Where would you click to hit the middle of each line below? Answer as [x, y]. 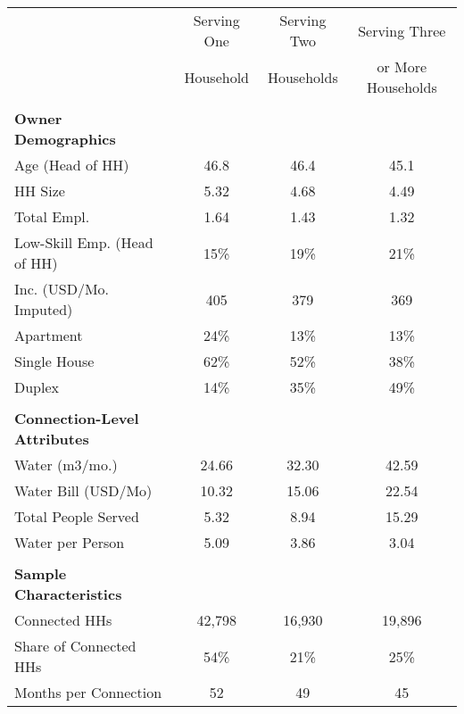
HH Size [40, 191]
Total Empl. [52, 216]
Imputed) [44, 309]
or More [402, 66]
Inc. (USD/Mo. [62, 289]
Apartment [49, 335]
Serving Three [402, 30]
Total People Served [77, 516]
